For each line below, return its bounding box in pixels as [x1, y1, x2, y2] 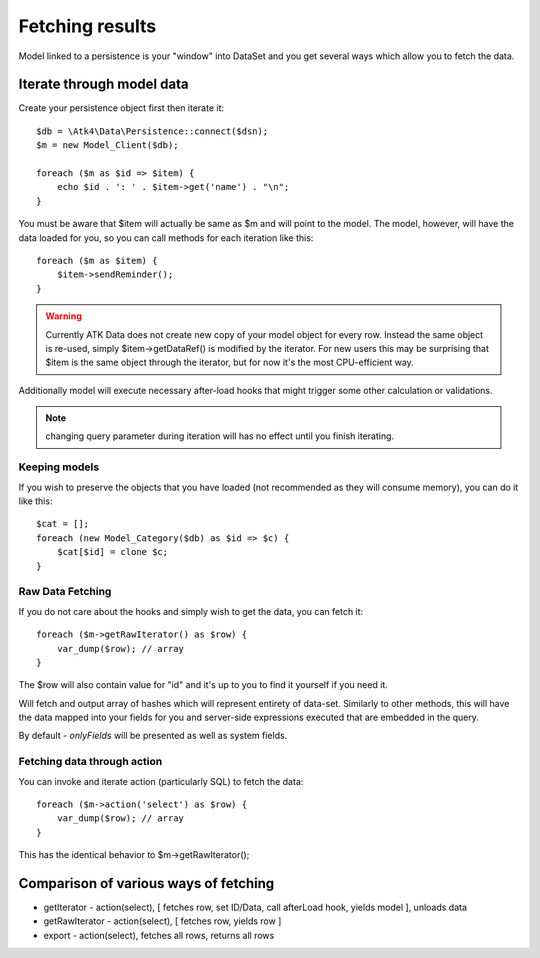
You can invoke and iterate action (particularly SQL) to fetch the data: [18, 775, 304, 787]
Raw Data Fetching [18, 585, 112, 599]
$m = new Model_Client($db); [36, 140, 179, 151]
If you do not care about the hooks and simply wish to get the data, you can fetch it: [18, 605, 364, 617]
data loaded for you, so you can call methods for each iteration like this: [18, 231, 314, 244]
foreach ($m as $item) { [36, 255, 158, 266]
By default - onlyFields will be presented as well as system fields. [18, 730, 288, 742]
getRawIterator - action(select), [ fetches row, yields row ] [43, 915, 282, 927]
